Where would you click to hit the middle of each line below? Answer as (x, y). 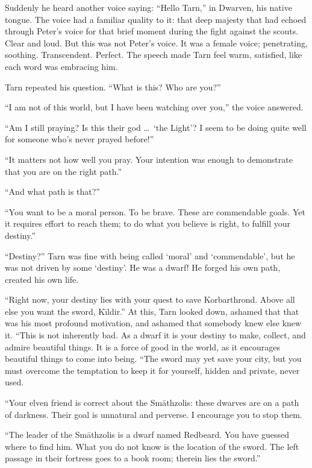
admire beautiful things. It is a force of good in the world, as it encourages (143, 346)
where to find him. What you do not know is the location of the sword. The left (152, 446)
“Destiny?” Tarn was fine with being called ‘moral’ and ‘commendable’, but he (150, 255)
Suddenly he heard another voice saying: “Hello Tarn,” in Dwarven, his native (148, 7)
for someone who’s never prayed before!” (80, 139)
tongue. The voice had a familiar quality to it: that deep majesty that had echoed (156, 19)
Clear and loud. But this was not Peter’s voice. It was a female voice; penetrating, (156, 43)
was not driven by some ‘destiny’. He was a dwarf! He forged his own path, (143, 267)
